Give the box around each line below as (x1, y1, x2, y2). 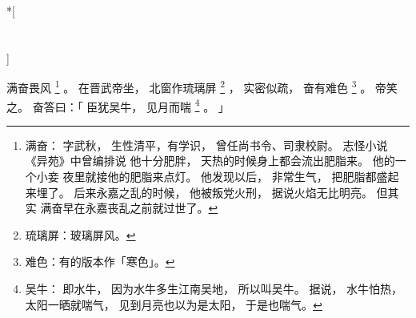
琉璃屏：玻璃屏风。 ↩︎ (25, 226, 136, 243)
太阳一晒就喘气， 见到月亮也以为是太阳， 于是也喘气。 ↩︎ (25, 296, 322, 312)
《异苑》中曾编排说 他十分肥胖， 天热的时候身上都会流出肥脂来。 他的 (25, 152, 395, 169)
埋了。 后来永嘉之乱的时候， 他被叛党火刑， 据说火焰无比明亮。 (36, 183, 373, 200)
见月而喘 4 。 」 (146, 95, 230, 115)
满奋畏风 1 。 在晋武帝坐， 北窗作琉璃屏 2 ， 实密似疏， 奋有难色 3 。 (6, 77, 372, 96)
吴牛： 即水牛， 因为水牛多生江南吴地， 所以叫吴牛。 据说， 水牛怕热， (25, 280, 403, 297)
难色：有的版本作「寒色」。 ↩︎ (25, 253, 175, 270)
